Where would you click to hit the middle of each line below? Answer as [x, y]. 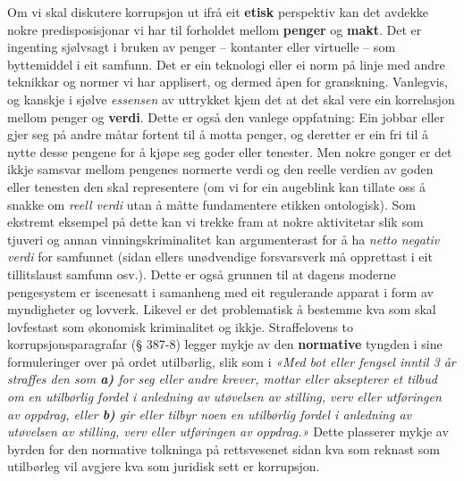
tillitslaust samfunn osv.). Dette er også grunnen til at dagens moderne [202, 274]
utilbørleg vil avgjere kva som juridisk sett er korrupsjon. [164, 466]
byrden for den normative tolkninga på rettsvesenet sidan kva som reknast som [224, 448]
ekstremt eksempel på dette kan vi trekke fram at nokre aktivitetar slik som [215, 222]
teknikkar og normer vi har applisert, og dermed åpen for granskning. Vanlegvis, [228, 82]
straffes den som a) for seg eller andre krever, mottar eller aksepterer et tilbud [222, 379]
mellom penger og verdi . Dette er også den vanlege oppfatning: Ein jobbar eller [226, 116]
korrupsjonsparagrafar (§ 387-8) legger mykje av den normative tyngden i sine [225, 344]
